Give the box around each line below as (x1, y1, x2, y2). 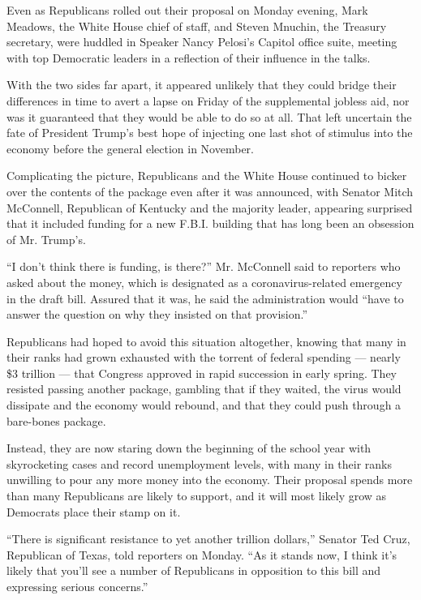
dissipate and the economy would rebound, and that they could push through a (6, 396, 402, 414)
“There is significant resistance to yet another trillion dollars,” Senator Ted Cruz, (6, 530, 410, 547)
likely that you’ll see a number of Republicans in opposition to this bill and (6, 562, 381, 579)
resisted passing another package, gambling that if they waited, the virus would (6, 380, 402, 397)
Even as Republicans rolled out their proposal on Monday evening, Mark (6, 2, 368, 18)
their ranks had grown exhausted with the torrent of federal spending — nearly (6, 349, 401, 366)
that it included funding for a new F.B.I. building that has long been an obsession (6, 215, 415, 232)
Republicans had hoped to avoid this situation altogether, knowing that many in (6, 332, 406, 349)
